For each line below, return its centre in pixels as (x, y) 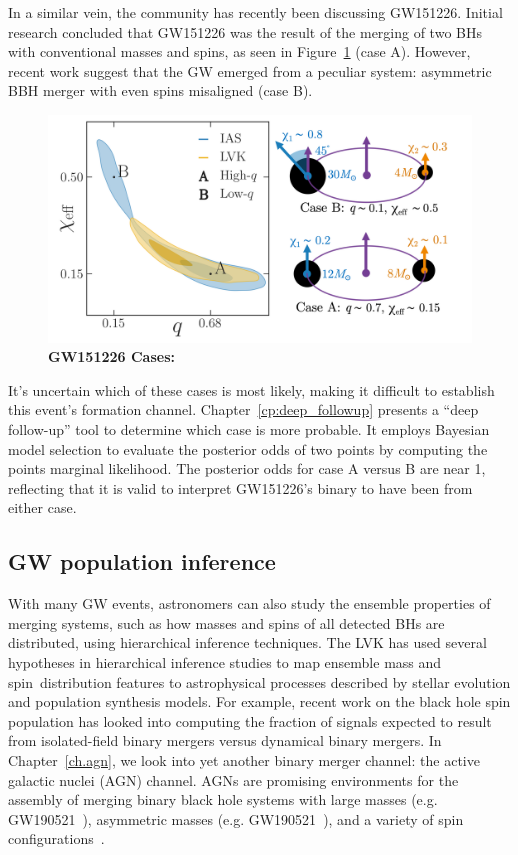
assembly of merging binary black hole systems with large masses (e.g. (223, 799)
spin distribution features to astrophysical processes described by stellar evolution (259, 681)
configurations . (56, 838)
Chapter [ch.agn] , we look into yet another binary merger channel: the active (244, 760)
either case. (42, 507)
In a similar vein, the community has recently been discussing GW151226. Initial (255, 12)
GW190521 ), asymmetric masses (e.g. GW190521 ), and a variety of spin (236, 818)
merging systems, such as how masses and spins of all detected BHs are (226, 622)
